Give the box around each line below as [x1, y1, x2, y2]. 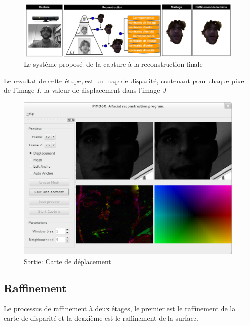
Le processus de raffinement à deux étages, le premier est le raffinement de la [4, 303, 236, 313]
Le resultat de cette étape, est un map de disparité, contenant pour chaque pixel [4, 75, 246, 85]
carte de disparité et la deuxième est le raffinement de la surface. [4, 313, 198, 323]
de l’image [4, 85, 35, 95]
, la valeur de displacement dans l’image [40, 85, 160, 95]
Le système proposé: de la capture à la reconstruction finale [24, 59, 203, 69]
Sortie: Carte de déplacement [24, 256, 111, 267]
